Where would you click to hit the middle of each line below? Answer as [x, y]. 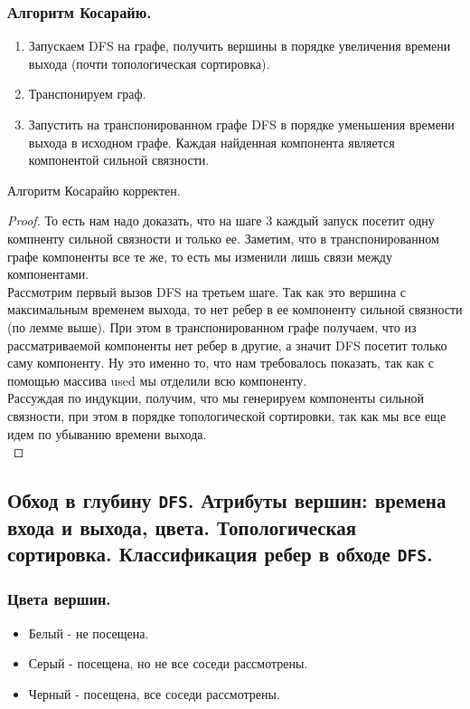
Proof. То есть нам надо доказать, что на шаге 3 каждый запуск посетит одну [221, 220]
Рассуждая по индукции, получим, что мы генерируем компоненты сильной [216, 398]
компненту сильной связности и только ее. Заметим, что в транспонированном [223, 238]
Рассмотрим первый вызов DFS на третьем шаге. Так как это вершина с [207, 291]
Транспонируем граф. [87, 94]
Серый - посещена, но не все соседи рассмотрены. [168, 663]
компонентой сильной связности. [119, 160]
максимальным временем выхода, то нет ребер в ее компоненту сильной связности [235, 309]
